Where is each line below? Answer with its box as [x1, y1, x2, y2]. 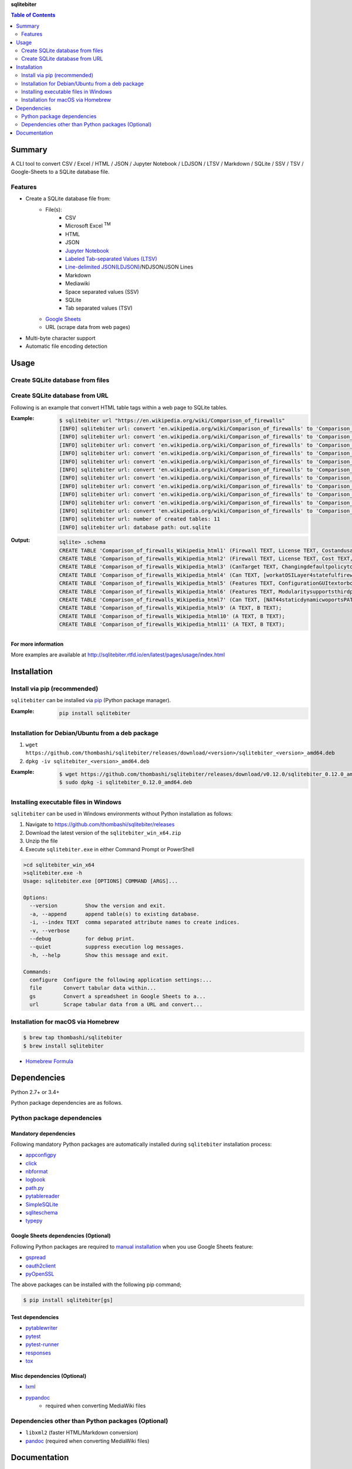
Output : [11, 536, 31, 544]
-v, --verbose [29, 927, 70, 934]
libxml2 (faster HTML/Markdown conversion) [25, 1429, 138, 1436]
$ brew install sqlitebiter [23, 1042, 104, 1049]
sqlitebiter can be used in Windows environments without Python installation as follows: [11, 810, 233, 817]
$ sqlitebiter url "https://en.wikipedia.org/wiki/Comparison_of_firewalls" [59, 417, 285, 424]
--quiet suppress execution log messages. [29, 944, 184, 950]
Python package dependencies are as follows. [11, 1099, 123, 1106]
